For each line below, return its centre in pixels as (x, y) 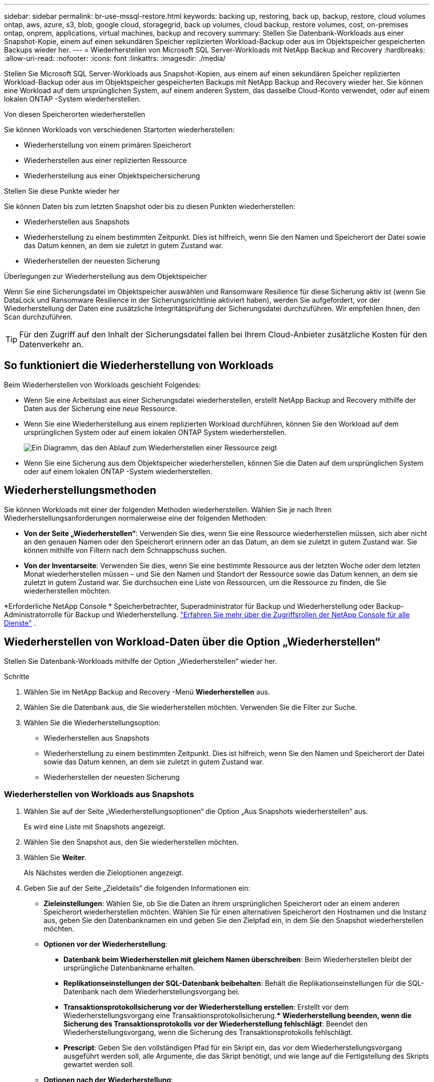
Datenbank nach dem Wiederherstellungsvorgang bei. (152, 992)
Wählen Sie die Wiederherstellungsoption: (92, 722)
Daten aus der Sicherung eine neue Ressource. (101, 408)
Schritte (17, 676)
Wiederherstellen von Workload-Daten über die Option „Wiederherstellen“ (192, 642)
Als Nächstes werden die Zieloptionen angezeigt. (104, 873)
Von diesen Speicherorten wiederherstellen (75, 114)
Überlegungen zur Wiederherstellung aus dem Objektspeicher (106, 276)
